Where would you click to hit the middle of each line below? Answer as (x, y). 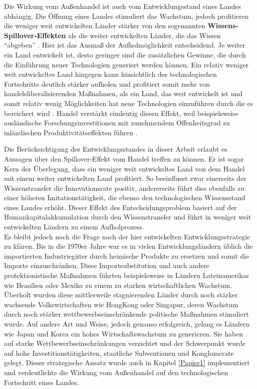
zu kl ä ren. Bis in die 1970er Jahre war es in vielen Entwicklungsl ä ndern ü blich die (128, 246)
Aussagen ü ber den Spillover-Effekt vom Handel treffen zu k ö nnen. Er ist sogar (124, 158)
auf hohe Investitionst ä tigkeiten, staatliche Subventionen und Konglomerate (119, 353)
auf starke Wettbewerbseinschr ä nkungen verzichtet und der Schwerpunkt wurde (125, 343)
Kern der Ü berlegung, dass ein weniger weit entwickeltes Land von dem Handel (125, 168)
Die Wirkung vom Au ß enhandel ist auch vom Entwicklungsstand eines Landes (123, 6)
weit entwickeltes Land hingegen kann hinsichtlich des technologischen (111, 74)
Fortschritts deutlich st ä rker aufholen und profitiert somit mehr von (107, 83)
